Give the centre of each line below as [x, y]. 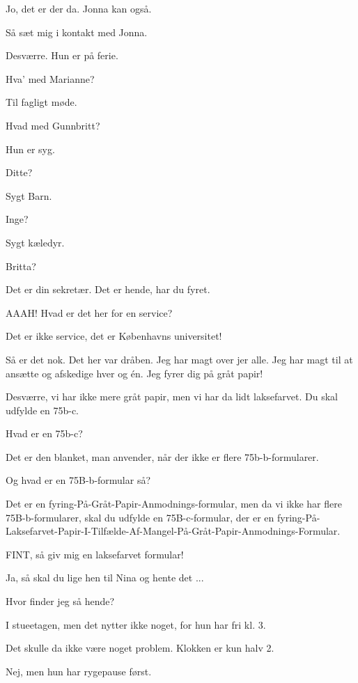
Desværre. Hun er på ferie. [62, 55]
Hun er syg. [30, 149]
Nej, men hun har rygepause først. [79, 671]
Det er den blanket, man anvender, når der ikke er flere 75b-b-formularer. [162, 456]
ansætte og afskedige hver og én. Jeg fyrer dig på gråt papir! [134, 373]
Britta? [21, 266]
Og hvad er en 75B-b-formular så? [78, 480]
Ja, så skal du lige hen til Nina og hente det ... [105, 578]
